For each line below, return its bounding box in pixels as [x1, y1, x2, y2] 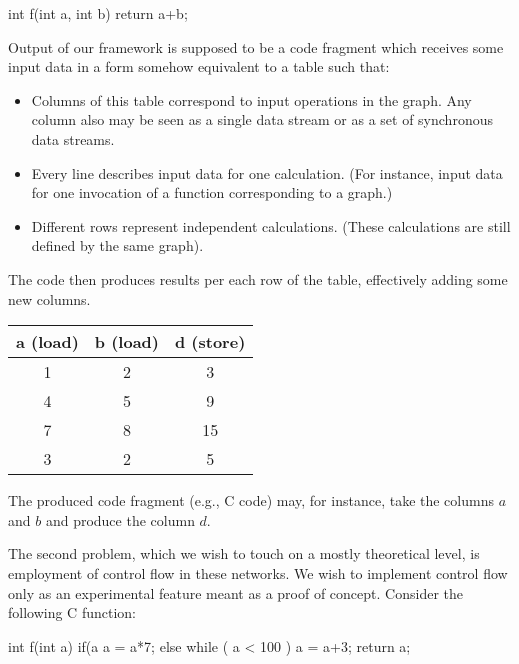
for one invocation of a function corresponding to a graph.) [31, 182, 393, 203]
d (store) [175, 330, 246, 354]
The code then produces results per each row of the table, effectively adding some [8, 268, 508, 289]
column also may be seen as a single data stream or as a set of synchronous [31, 109, 493, 130]
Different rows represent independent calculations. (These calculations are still [31, 215, 511, 236]
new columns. [8, 288, 91, 309]
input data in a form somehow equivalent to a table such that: [8, 56, 390, 77]
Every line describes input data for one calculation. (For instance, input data [31, 162, 503, 183]
